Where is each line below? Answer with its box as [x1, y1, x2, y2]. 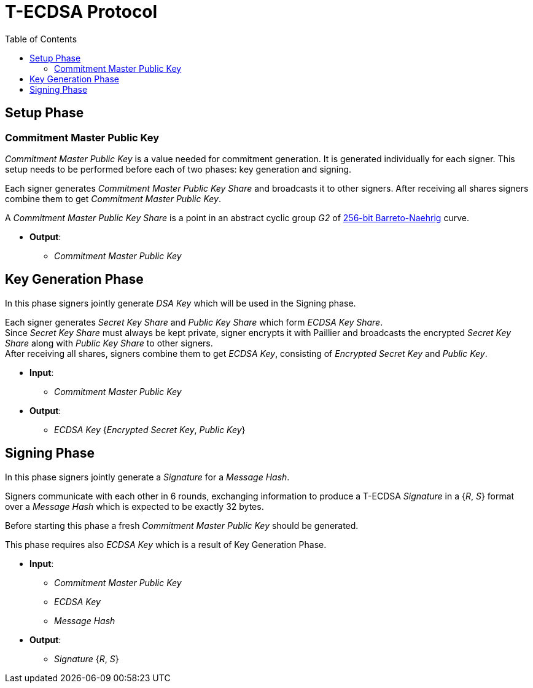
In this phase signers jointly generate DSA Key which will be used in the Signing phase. [5, 297, 356, 308]
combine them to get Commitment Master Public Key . [5, 193, 221, 204]
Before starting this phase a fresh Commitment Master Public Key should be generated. [5, 520, 359, 531]
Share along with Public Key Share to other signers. [5, 337, 213, 348]
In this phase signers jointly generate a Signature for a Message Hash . [5, 471, 290, 482]
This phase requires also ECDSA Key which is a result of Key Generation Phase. [5, 539, 327, 550]
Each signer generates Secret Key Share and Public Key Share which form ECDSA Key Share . [5, 316, 383, 327]
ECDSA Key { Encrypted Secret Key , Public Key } [54, 424, 246, 435]
